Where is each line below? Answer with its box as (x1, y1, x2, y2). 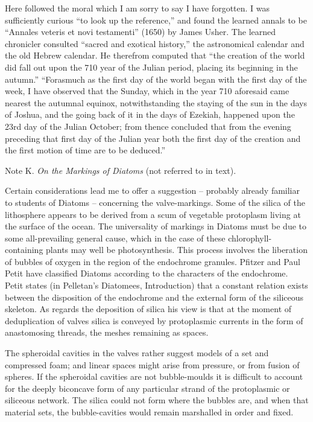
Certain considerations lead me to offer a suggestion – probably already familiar (5, 184, 300, 197)
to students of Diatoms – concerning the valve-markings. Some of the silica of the (5, 196, 306, 208)
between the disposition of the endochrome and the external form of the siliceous (5, 290, 304, 303)
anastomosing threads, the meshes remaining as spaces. (5, 326, 209, 339)
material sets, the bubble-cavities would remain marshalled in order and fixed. (5, 406, 294, 418)
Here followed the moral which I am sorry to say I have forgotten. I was (5, 2, 270, 14)
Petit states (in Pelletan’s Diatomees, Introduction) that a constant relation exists (5, 279, 308, 292)
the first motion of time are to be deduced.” (5, 144, 166, 156)
